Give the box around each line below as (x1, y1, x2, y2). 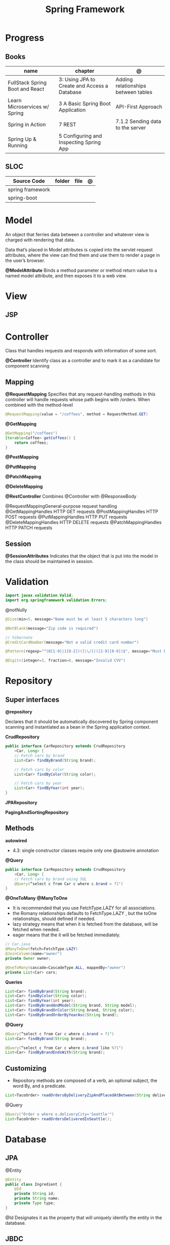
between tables (115, 89, 153, 95)
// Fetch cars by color (14, 767, 65, 772)
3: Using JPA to (59, 76, 96, 83)
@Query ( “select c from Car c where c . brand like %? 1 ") (5, 1045, 123, 1051)
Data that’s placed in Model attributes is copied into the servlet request (5, 246, 153, 252)
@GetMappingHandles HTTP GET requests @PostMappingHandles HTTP (5, 509, 158, 515)
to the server (115, 124, 146, 131)
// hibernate (5, 635, 33, 640)
